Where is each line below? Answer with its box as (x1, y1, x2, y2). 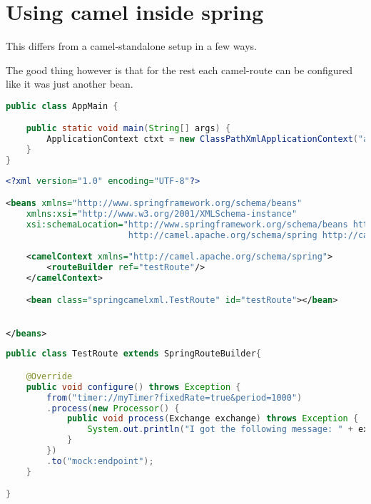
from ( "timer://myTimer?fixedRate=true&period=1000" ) (46, 392, 303, 403)
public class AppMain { (6, 101, 118, 111)
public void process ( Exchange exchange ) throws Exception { (66, 413, 359, 424)
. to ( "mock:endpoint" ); (46, 456, 154, 466)
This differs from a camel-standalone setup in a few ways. (6, 38, 257, 53)
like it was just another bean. (6, 76, 133, 91)
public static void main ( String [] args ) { (26, 123, 231, 134)
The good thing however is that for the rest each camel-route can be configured (6, 62, 353, 77)
